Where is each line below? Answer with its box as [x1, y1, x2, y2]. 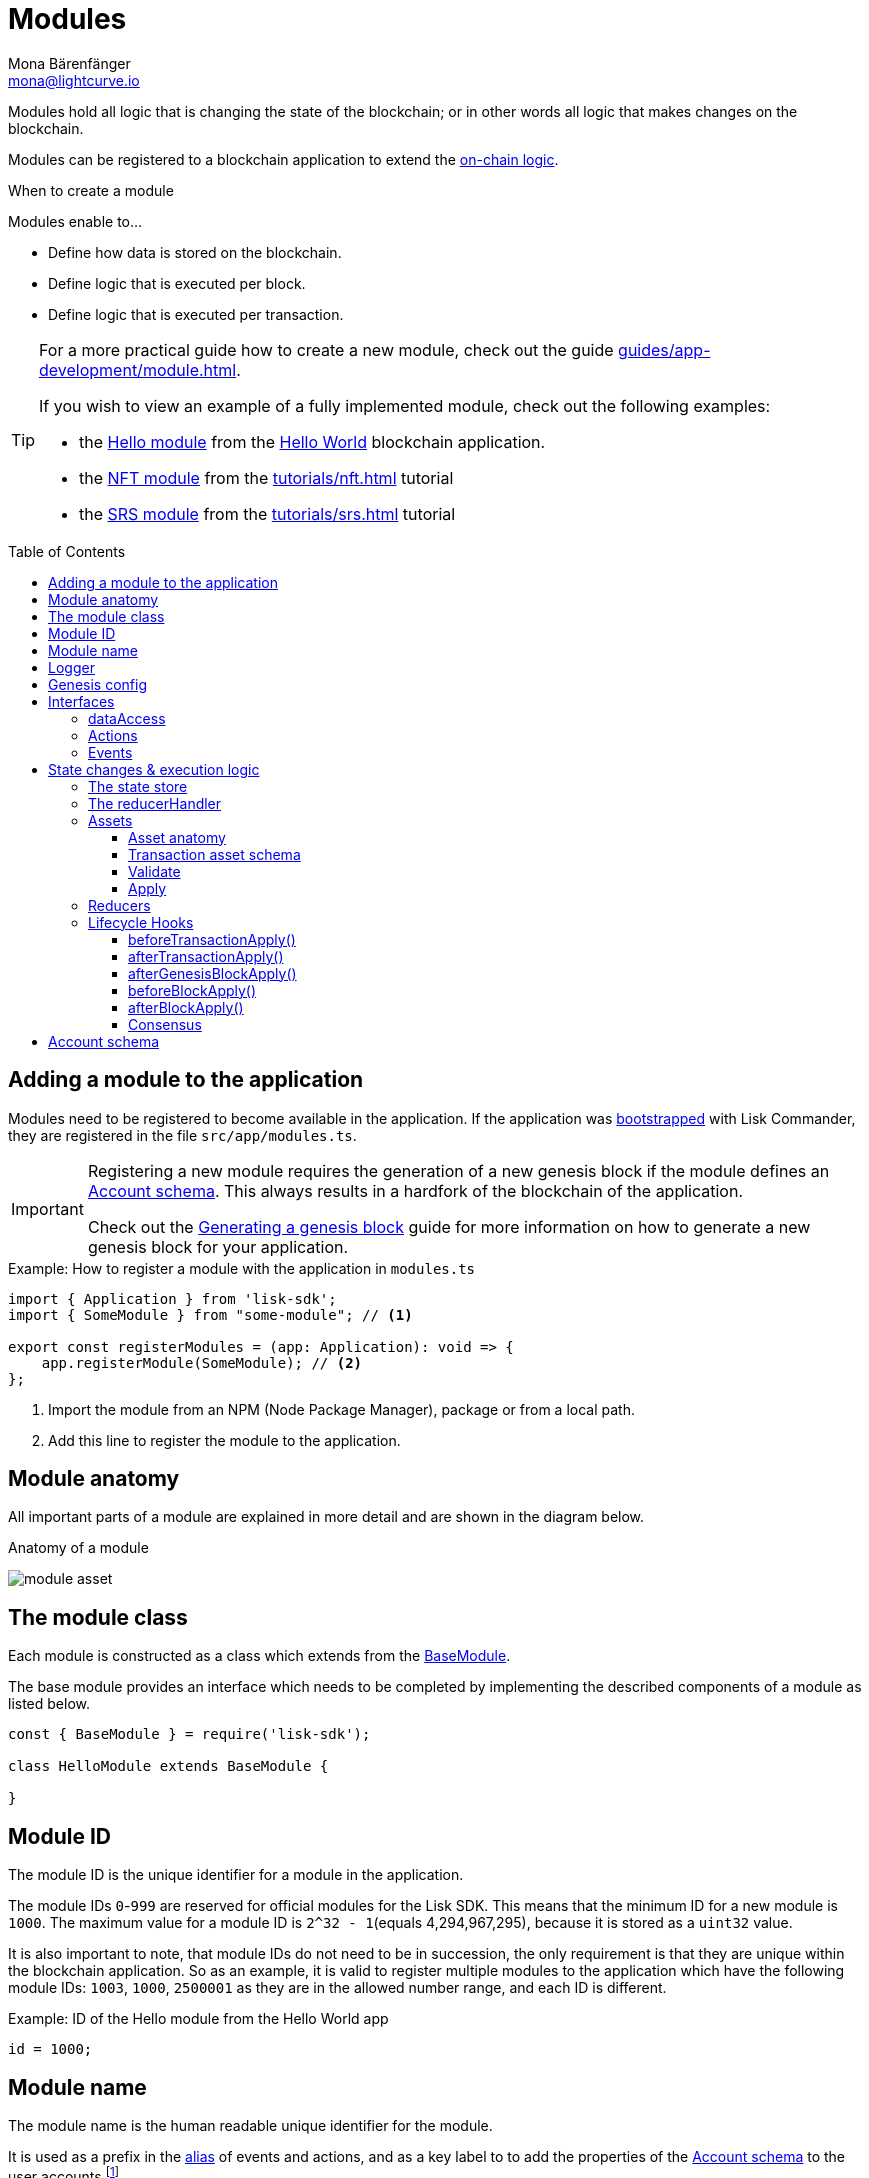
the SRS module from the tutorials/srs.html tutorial [79, 503, 456, 524]
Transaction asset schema [128, 845, 301, 863]
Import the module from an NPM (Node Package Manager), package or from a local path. [48, 1400, 635, 1418]
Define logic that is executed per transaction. [48, 305, 344, 323]
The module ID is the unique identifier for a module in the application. [8, 1866, 464, 1884]
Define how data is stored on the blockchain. [48, 243, 342, 261]
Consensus [128, 1015, 202, 1033]
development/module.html [39, 359, 237, 380]
